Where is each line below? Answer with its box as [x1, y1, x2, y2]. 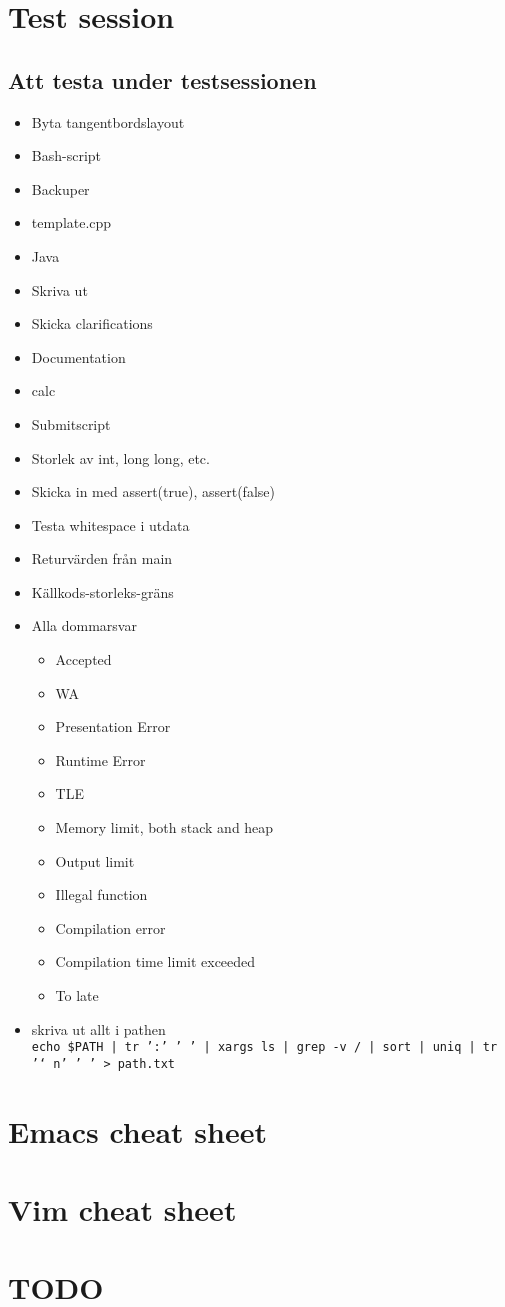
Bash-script [31, 145, 102, 166]
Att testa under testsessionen [8, 64, 317, 95]
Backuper [31, 178, 90, 199]
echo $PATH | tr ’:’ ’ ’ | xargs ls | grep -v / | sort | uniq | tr [31, 1040, 498, 1055]
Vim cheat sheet [8, 1189, 237, 1230]
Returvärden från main [31, 548, 173, 569]
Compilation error [55, 917, 166, 938]
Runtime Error [55, 749, 146, 770]
